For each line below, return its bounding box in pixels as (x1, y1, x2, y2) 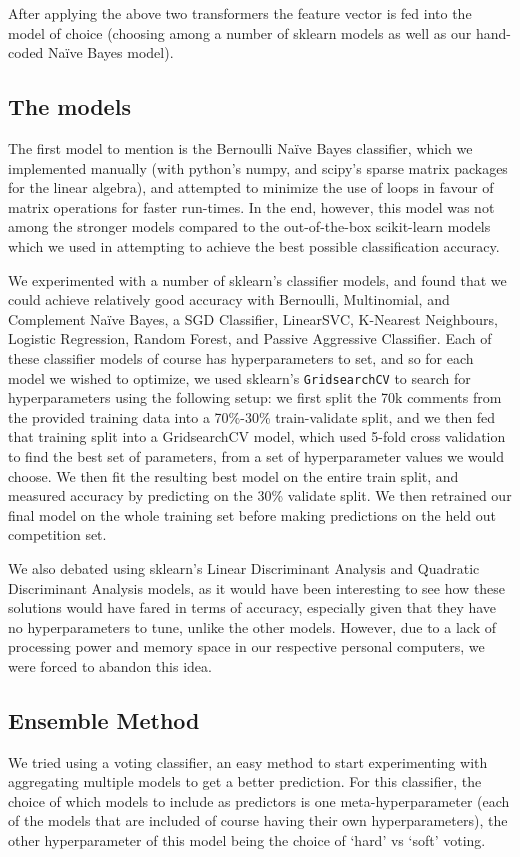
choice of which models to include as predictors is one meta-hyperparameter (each (8, 790, 510, 811)
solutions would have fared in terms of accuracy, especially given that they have (8, 597, 497, 618)
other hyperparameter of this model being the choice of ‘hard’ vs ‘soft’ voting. (8, 830, 486, 851)
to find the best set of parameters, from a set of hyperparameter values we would (8, 445, 505, 466)
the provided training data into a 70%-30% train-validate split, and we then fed (8, 406, 496, 427)
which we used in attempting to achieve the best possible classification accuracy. (8, 235, 500, 256)
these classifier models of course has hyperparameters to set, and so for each (8, 347, 474, 368)
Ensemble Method (8, 704, 200, 735)
